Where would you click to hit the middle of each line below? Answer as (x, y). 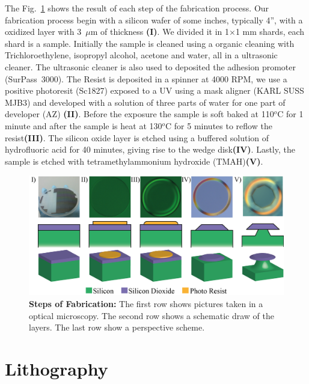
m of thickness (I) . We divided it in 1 (160, 32)
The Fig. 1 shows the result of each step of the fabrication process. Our (137, 8)
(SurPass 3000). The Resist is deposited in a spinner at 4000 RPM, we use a (146, 78)
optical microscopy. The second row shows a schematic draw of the (151, 315)
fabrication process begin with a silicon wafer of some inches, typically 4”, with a (154, 20)
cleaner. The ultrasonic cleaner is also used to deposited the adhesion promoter (151, 66)
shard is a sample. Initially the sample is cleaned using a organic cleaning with (150, 43)
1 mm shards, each (270, 32)
